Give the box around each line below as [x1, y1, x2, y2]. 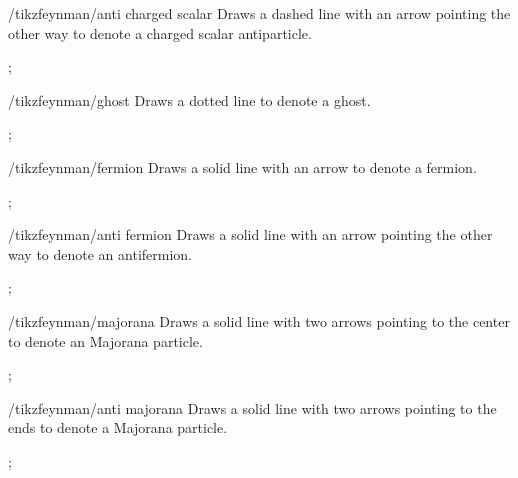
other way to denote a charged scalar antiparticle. [8, 22, 312, 43]
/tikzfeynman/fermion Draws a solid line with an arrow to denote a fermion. [8, 156, 477, 177]
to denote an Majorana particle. [8, 330, 203, 351]
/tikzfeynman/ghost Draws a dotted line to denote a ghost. [8, 89, 371, 110]
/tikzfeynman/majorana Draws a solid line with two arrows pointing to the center [8, 310, 510, 331]
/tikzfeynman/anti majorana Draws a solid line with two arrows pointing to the [8, 397, 497, 418]
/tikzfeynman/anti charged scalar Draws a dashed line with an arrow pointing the [8, 3, 511, 23]
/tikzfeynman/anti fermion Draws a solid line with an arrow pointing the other [8, 224, 493, 245]
